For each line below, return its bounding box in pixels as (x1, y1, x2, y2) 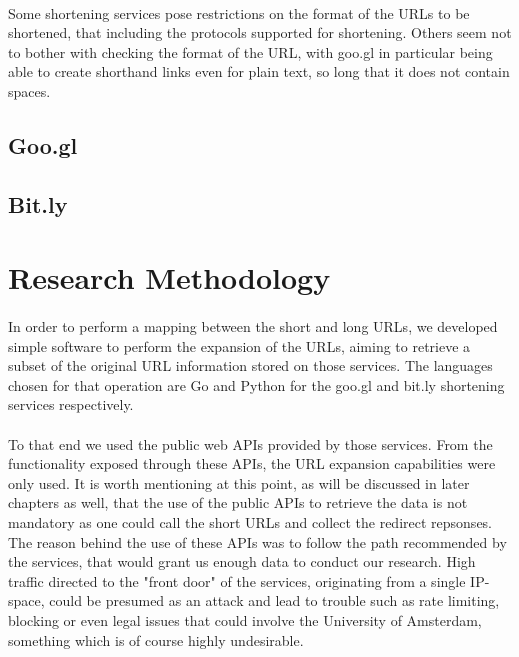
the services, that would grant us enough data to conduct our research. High (8, 551, 476, 572)
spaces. (8, 80, 51, 101)
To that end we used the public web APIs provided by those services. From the (8, 433, 493, 454)
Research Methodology (8, 257, 331, 298)
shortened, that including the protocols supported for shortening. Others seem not (8, 22, 512, 43)
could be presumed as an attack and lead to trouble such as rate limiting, (49, 590, 500, 611)
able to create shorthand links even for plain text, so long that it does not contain (8, 61, 510, 82)
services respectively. (8, 394, 134, 415)
